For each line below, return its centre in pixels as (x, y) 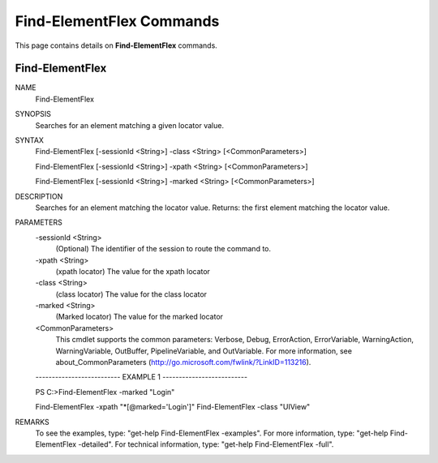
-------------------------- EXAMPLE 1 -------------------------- (141, 377)
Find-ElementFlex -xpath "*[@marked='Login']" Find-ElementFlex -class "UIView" (173, 407)
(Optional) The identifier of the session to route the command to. (163, 249)
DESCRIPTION (39, 196)
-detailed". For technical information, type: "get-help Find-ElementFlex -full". (206, 444)
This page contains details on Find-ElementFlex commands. (116, 45)
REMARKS (32, 422)
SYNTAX (30, 140)
